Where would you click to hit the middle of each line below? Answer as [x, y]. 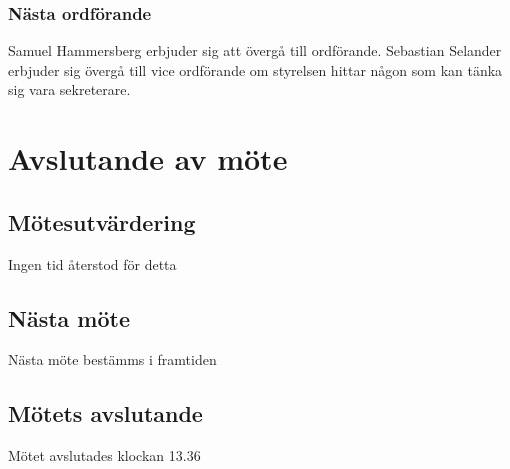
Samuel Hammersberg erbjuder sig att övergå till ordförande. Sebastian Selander [255, 50]
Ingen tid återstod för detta [92, 263]
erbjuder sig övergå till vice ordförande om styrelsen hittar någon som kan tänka [255, 69]
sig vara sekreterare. [69, 89]
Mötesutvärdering [102, 221]
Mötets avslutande [105, 413]
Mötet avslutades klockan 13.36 [104, 455]
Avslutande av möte [148, 158]
